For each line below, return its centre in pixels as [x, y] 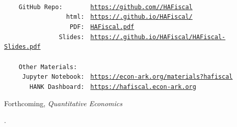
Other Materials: [48, 67]
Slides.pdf [22, 47]
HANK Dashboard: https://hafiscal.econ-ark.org [113, 87]
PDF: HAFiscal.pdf [102, 27]
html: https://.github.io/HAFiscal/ [129, 17]
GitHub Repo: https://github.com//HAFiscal [106, 7]
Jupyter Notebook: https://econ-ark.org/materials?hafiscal [127, 77]
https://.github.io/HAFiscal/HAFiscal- [158, 37]
